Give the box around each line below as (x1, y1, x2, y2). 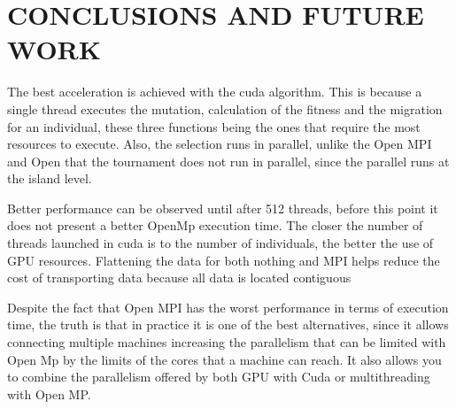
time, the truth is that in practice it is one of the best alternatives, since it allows (7, 315, 449, 334)
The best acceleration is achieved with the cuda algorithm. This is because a (7, 82, 422, 101)
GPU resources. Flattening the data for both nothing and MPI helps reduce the (7, 251, 440, 269)
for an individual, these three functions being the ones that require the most (7, 117, 421, 135)
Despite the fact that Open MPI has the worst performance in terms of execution (7, 297, 449, 316)
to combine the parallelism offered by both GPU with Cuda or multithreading (7, 367, 430, 386)
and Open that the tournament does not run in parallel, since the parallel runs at (7, 151, 450, 170)
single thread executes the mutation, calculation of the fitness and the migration (7, 99, 443, 118)
